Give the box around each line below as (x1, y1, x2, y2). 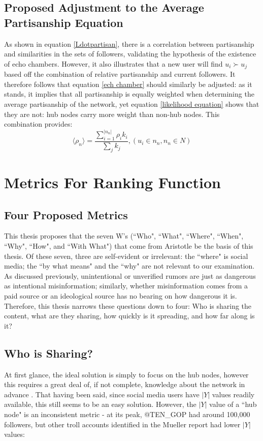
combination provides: (4, 119, 73, 129)
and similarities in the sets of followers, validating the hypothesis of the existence (4, 48, 256, 59)
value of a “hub (209, 399, 257, 409)
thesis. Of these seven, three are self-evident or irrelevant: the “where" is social (4, 250, 248, 261)
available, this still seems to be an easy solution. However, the (4, 399, 196, 409)
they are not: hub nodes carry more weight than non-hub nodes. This (4, 108, 220, 119)
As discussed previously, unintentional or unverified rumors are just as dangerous (4, 270, 256, 281)
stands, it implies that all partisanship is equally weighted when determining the (4, 89, 254, 99)
